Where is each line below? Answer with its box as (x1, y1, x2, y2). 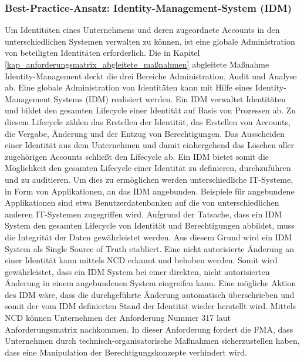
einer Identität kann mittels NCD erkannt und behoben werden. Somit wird (5, 254, 278, 266)
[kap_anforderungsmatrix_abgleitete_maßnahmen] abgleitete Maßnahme (5, 58, 269, 70)
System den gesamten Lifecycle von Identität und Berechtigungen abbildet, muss (5, 219, 295, 232)
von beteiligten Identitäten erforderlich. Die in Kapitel (5, 46, 200, 59)
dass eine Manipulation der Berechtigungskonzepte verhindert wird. (5, 346, 247, 358)
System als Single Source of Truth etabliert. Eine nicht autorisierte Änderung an (5, 242, 295, 254)
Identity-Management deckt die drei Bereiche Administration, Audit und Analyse (5, 69, 297, 82)
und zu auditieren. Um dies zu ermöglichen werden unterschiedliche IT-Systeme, (5, 173, 293, 185)
